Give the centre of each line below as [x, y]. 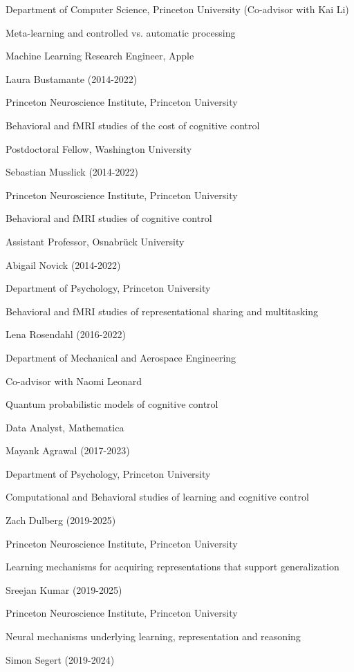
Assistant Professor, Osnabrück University [95, 241]
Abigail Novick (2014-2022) [63, 264]
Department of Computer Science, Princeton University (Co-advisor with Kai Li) [177, 9]
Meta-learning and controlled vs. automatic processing [121, 32]
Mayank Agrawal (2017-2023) [68, 450]
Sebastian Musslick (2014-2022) [72, 172]
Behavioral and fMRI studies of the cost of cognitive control [133, 125]
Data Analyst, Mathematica [65, 427]
